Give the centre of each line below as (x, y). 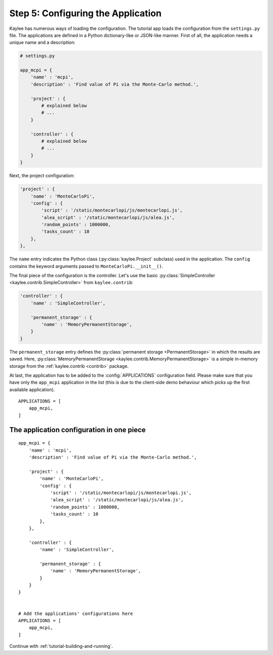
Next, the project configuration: (42, 176)
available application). (32, 389)
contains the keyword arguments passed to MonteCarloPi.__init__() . (86, 266)
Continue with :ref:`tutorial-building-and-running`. (61, 646)
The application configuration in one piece (78, 429)
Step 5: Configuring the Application (85, 13)
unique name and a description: (42, 43)
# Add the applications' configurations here (76, 613)
